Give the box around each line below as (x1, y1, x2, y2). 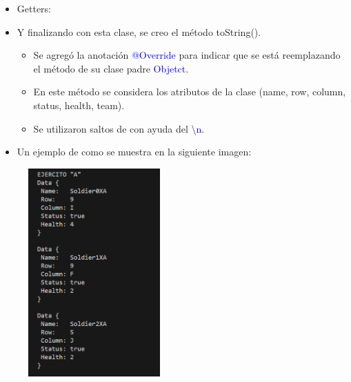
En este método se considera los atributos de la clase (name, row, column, (33, 84, 346, 99)
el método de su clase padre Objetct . (33, 61, 189, 75)
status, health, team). (33, 97, 125, 112)
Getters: (17, 1, 52, 15)
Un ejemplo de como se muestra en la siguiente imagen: (17, 144, 252, 159)
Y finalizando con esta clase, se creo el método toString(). (17, 24, 261, 39)
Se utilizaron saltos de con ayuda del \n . (33, 121, 205, 135)
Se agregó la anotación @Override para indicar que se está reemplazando (33, 48, 341, 62)
